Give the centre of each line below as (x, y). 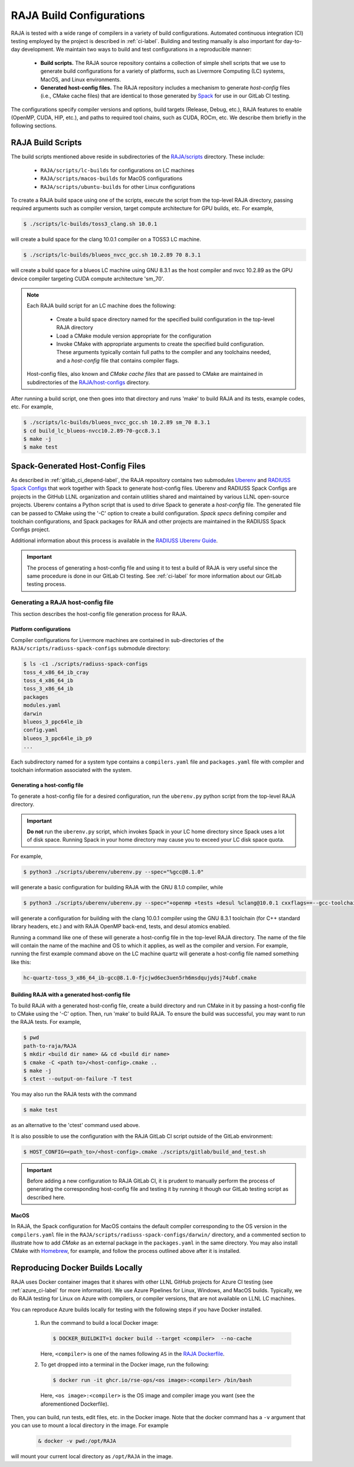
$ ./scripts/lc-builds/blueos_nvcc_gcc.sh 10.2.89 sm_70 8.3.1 (117, 423)
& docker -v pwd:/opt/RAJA (77, 1441)
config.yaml (41, 730)
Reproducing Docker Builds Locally (77, 1268)
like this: (21, 962)
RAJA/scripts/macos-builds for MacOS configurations (112, 179)
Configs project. (30, 530)
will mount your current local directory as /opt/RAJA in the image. (92, 1456)
